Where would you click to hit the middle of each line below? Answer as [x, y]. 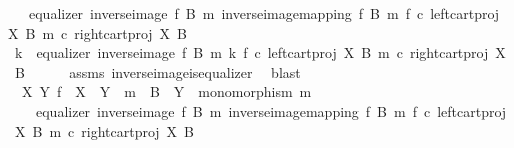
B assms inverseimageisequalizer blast [157, 71]
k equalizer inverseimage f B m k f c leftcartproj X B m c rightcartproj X [260, 52]
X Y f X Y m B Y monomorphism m [166, 91]
